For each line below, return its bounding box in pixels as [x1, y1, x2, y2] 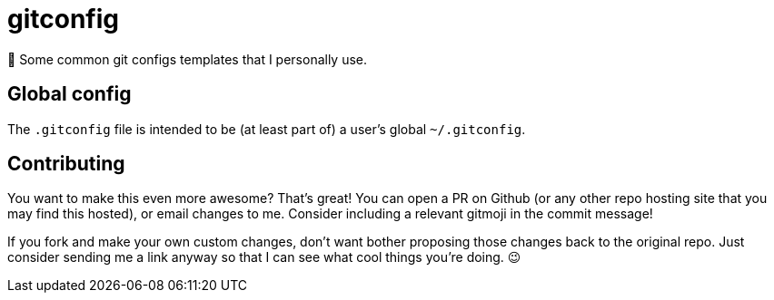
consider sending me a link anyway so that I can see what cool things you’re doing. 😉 [7, 249, 521, 266]
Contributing [7, 152, 125, 176]
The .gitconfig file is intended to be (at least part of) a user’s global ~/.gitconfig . [7, 121, 526, 137]
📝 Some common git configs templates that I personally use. [7, 51, 368, 67]
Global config [7, 82, 132, 106]
